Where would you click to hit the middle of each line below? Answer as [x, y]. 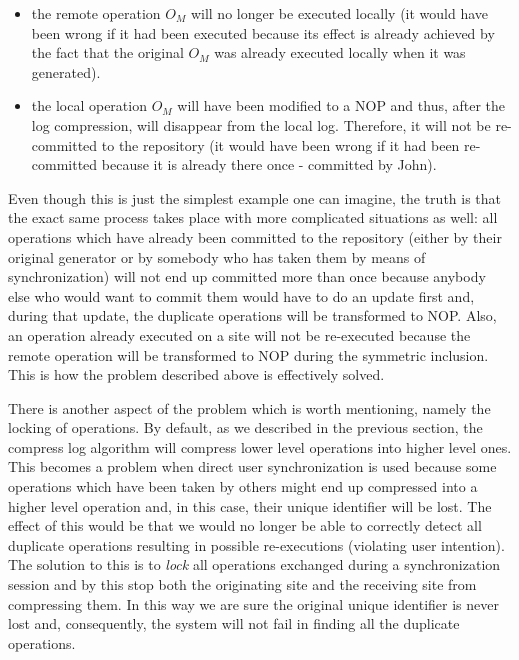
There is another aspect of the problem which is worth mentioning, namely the [249, 407]
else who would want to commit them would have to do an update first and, [241, 295]
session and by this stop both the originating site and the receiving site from [242, 584]
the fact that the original [107, 52]
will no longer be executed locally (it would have [339, 13]
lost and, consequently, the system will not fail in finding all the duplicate [234, 623]
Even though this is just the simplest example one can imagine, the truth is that [255, 197]
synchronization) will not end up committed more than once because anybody [247, 276]
